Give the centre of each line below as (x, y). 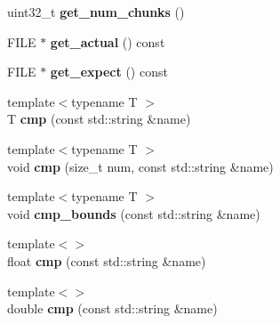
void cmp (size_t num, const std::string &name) (140, 166)
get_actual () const (108, 41)
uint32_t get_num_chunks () (96, 12)
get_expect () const (109, 72)
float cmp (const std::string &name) (107, 260)
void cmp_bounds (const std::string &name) (134, 213)
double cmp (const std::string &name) (112, 308)
